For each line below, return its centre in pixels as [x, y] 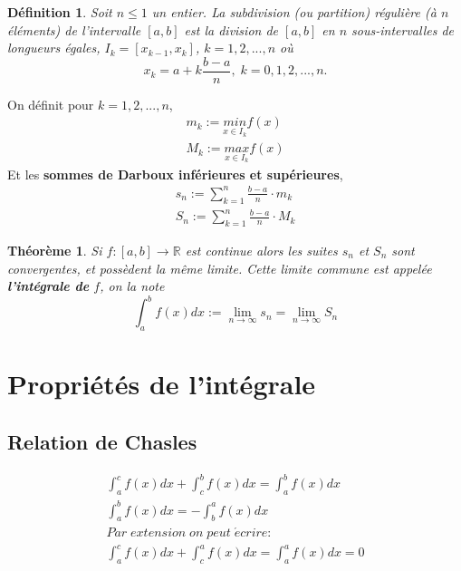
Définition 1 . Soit [60, 12]
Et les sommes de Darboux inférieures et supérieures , [175, 174]
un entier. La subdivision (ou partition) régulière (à [294, 12]
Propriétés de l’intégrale [162, 384]
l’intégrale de [48, 286]
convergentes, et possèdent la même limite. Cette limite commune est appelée [220, 268]
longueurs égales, [54, 48]
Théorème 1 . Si [55, 251]
